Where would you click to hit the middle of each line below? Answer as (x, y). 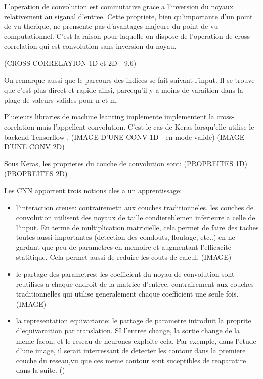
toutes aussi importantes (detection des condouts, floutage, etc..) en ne (125, 237)
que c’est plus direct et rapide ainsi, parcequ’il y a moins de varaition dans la (124, 90)
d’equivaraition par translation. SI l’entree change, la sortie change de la (128, 331)
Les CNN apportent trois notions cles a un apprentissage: (93, 190)
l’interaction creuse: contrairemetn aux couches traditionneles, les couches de (135, 207)
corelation (19, 126)
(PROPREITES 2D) (36, 173)
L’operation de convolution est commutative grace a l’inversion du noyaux (119, 6)
